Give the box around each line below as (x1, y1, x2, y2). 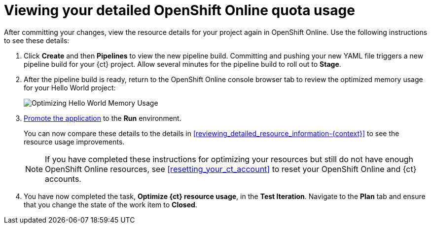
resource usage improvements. (24, 137, 125, 146)
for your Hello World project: (24, 83, 116, 92)
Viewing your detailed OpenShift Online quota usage (4, 2, 355, 19)
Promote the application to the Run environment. (24, 114, 181, 122)
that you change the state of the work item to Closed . (24, 200, 197, 209)
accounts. (45, 173, 81, 184)
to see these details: (4, 36, 70, 45)
